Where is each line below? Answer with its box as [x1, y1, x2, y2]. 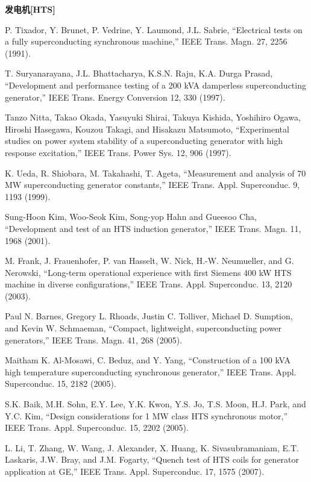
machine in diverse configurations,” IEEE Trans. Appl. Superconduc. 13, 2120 [5, 278, 292, 290]
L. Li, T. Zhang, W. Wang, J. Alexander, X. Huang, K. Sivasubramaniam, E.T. [5, 441, 299, 454]
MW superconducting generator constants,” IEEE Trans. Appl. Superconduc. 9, [5, 178, 300, 191]
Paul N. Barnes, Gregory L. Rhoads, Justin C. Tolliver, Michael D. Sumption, [5, 310, 293, 322]
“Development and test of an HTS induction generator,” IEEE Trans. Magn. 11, [5, 222, 301, 234]
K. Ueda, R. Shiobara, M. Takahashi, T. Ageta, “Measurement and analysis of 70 [5, 166, 306, 179]
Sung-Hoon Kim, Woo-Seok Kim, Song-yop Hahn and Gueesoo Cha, [5, 210, 257, 223]
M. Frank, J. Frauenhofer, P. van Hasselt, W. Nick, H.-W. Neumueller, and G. [5, 254, 294, 267]
